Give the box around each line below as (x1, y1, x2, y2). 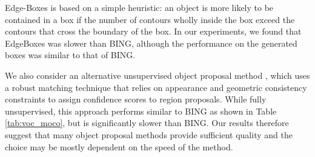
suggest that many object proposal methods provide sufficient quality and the (5, 128, 293, 141)
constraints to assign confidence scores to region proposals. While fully (5, 93, 267, 105)
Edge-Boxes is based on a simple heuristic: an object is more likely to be (5, 1, 274, 13)
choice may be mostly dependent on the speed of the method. (5, 140, 233, 153)
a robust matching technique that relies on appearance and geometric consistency (5, 81, 307, 93)
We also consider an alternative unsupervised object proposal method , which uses (5, 68, 310, 81)
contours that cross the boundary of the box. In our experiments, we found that (5, 25, 302, 38)
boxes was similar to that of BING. (5, 48, 136, 61)
